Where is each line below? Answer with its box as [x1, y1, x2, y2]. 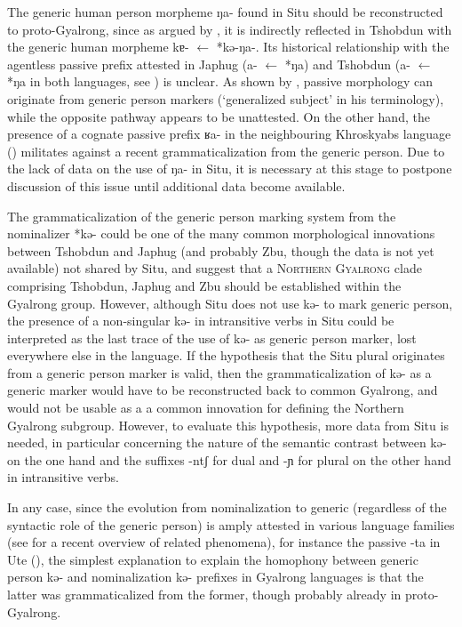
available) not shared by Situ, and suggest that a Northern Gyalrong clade [7, 259, 422, 277]
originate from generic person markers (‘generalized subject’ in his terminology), [7, 89, 444, 108]
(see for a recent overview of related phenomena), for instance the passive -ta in [7, 533, 441, 551]
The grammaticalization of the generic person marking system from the [7, 206, 396, 225]
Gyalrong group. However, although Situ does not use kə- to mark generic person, [7, 293, 453, 312]
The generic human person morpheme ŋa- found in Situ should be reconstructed [7, 3, 443, 20]
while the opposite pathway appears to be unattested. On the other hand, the [7, 107, 430, 125]
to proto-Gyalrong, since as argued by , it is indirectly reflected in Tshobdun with [7, 20, 452, 38]
